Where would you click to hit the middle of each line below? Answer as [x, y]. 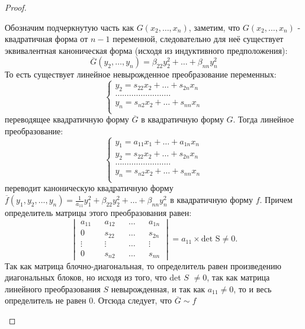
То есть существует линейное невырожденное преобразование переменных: [141, 74]
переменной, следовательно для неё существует [198, 39]
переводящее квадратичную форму [67, 119]
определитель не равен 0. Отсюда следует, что [89, 300]
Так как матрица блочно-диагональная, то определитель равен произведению [143, 265]
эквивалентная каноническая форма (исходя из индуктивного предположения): [146, 50]
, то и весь [253, 288]
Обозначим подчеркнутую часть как [70, 27]
